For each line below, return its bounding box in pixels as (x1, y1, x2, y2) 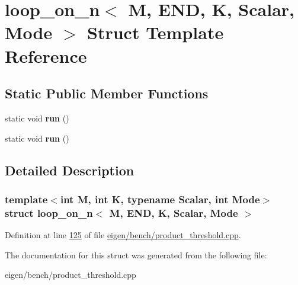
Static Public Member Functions (5, 84, 209, 103)
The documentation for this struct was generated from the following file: (5, 248, 267, 261)
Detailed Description (5, 161, 134, 179)
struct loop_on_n (5, 205, 93, 220)
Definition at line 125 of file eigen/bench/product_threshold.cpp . (5, 229, 241, 241)
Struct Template (87, 20, 224, 44)
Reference (5, 43, 87, 68)
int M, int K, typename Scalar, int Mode (60, 191, 260, 206)
